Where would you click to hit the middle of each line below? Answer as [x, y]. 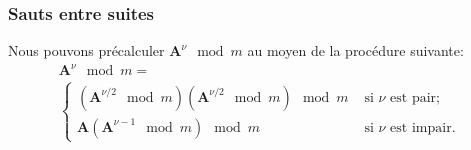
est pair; [415, 97]
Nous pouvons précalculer [86, 50]
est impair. [423, 127]
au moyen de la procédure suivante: [355, 50]
